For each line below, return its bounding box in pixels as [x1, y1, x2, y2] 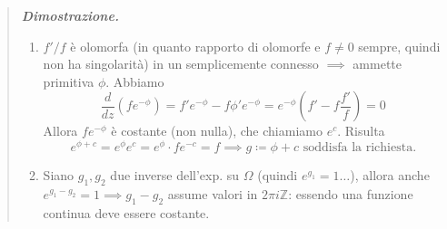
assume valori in [167, 184, 258, 203]
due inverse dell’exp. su [110, 166, 240, 185]
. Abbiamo [105, 72, 164, 91]
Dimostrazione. [21, 6, 119, 24]
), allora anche [350, 166, 430, 185]
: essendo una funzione [288, 184, 413, 203]
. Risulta [337, 121, 385, 140]
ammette [353, 54, 402, 73]
